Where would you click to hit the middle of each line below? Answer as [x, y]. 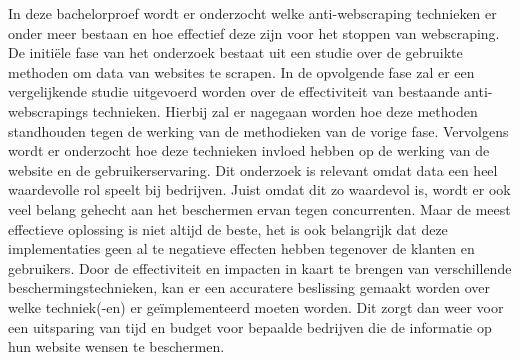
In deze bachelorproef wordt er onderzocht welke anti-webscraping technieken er [252, 13]
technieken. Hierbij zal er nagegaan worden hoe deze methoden [285, 110]
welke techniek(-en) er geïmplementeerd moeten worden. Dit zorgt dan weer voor [256, 306]
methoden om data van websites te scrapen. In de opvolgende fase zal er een [241, 71]
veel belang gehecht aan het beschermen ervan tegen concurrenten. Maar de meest [259, 208]
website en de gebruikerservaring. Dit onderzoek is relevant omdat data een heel [253, 169]
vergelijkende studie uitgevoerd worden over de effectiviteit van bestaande [234, 91]
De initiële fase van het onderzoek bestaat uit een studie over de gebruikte [235, 52]
